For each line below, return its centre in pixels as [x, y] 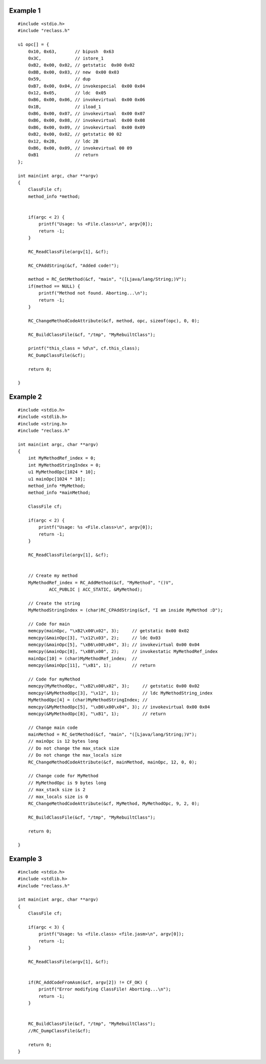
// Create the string [54, 603]
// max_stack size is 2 [57, 790]
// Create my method [53, 576]
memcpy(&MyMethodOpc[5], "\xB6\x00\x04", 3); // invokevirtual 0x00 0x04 [119, 707]
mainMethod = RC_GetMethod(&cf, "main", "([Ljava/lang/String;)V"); [112, 735]
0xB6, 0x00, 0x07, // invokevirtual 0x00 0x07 [86, 114]
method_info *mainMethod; [59, 493]
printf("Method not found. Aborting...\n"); [93, 293]
